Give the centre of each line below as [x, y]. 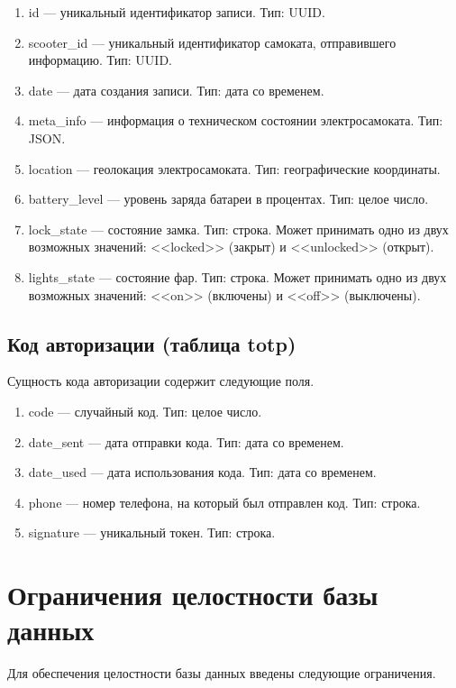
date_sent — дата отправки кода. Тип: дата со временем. [186, 441]
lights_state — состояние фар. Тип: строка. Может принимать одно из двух [237, 276]
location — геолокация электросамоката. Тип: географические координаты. [234, 168]
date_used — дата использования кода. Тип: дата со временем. [202, 472]
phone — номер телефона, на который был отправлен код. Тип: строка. [224, 502]
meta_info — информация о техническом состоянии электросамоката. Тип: [236, 120]
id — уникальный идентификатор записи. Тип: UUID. [177, 12]
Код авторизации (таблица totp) [152, 343]
